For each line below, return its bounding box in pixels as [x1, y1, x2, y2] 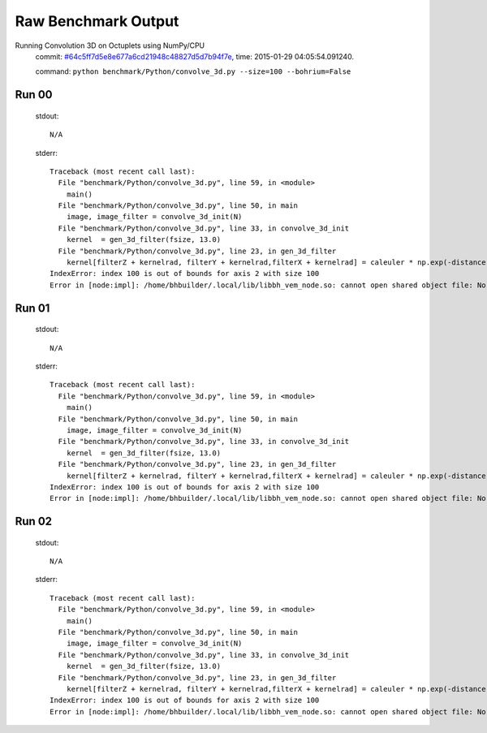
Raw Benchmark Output [15, 12, 179, 30]
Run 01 [15, 301, 50, 315]
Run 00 [15, 88, 53, 101]
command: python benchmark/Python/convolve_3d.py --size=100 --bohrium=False [35, 67, 351, 76]
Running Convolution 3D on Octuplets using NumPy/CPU [15, 41, 205, 50]
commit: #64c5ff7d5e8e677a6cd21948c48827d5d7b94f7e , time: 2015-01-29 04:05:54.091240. [35, 51, 355, 61]
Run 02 [15, 515, 53, 528]
